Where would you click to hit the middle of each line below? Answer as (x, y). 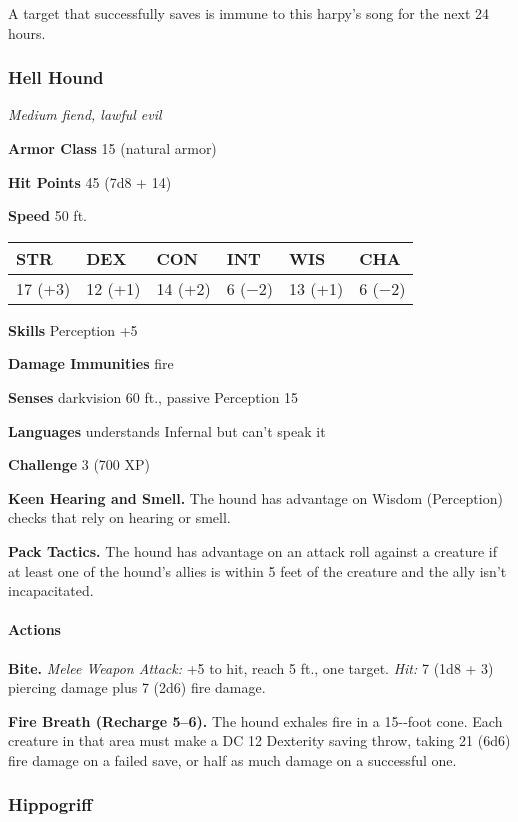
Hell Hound (56, 77)
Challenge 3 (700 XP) (79, 464)
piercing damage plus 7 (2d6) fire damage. (137, 687)
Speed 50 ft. (47, 215)
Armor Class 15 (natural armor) (112, 148)
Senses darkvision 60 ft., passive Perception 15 (153, 396)
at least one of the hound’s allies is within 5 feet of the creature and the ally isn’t (257, 570)
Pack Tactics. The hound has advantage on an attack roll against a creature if (253, 550)
